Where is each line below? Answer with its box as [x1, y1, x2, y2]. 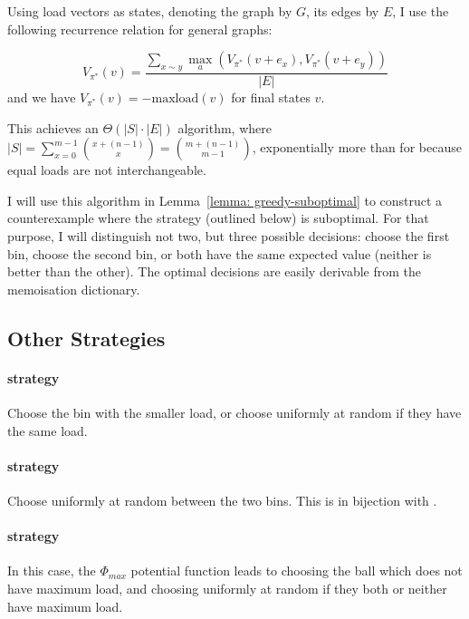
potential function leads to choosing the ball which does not [130, 561, 463, 580]
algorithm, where [177, 118, 272, 137]
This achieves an [7, 118, 99, 137]
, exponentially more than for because [252, 138, 462, 157]
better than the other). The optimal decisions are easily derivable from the [7, 262, 421, 281]
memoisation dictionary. [7, 279, 140, 298]
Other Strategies [7, 324, 166, 352]
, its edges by [305, 2, 379, 20]
